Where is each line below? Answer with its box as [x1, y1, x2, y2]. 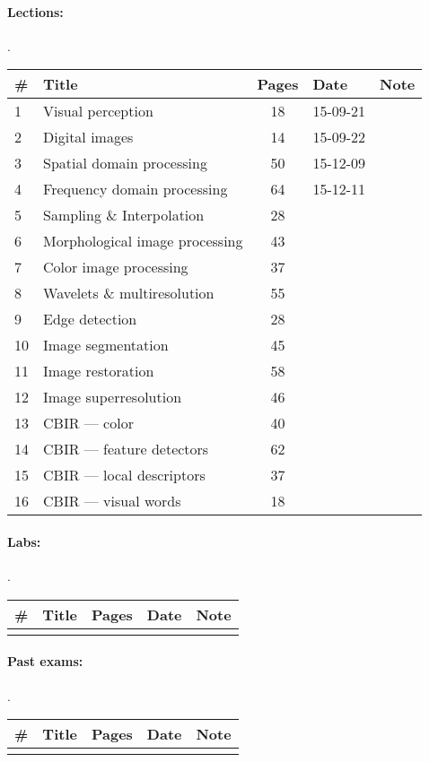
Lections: [7, 2, 64, 21]
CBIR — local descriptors [43, 464, 206, 486]
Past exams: [7, 652, 83, 671]
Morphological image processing [43, 230, 243, 252]
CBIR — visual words [43, 490, 181, 512]
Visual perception [43, 100, 153, 122]
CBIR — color [43, 412, 134, 434]
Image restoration [43, 360, 154, 382]
